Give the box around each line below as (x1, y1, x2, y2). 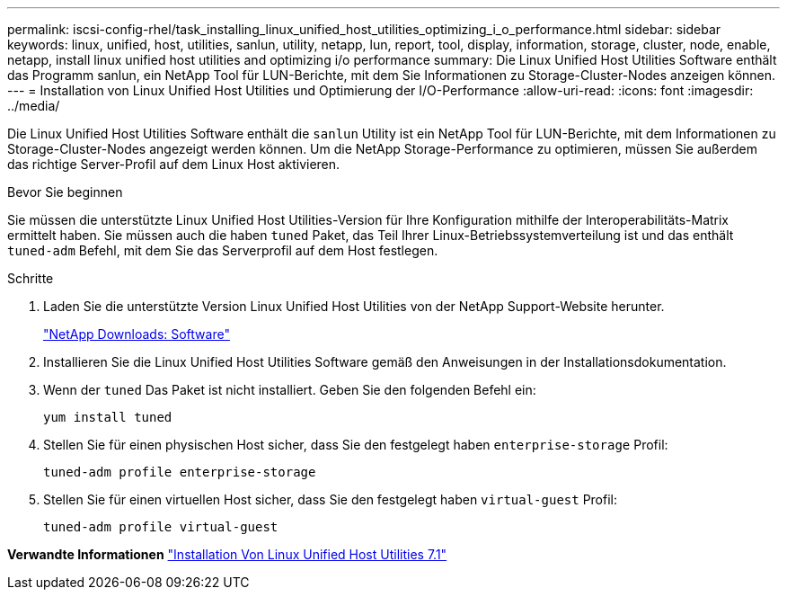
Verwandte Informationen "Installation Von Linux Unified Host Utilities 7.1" (7, 547, 447, 562)
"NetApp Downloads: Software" (43, 326, 230, 342)
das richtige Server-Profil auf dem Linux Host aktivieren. (7, 156, 340, 172)
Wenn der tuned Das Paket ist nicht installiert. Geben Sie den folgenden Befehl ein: (43, 382, 536, 397)
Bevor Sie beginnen (7, 184, 123, 200)
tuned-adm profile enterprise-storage (43, 465, 316, 479)
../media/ (7, 98, 60, 113)
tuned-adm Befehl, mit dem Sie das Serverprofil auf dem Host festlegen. (7, 243, 438, 258)
